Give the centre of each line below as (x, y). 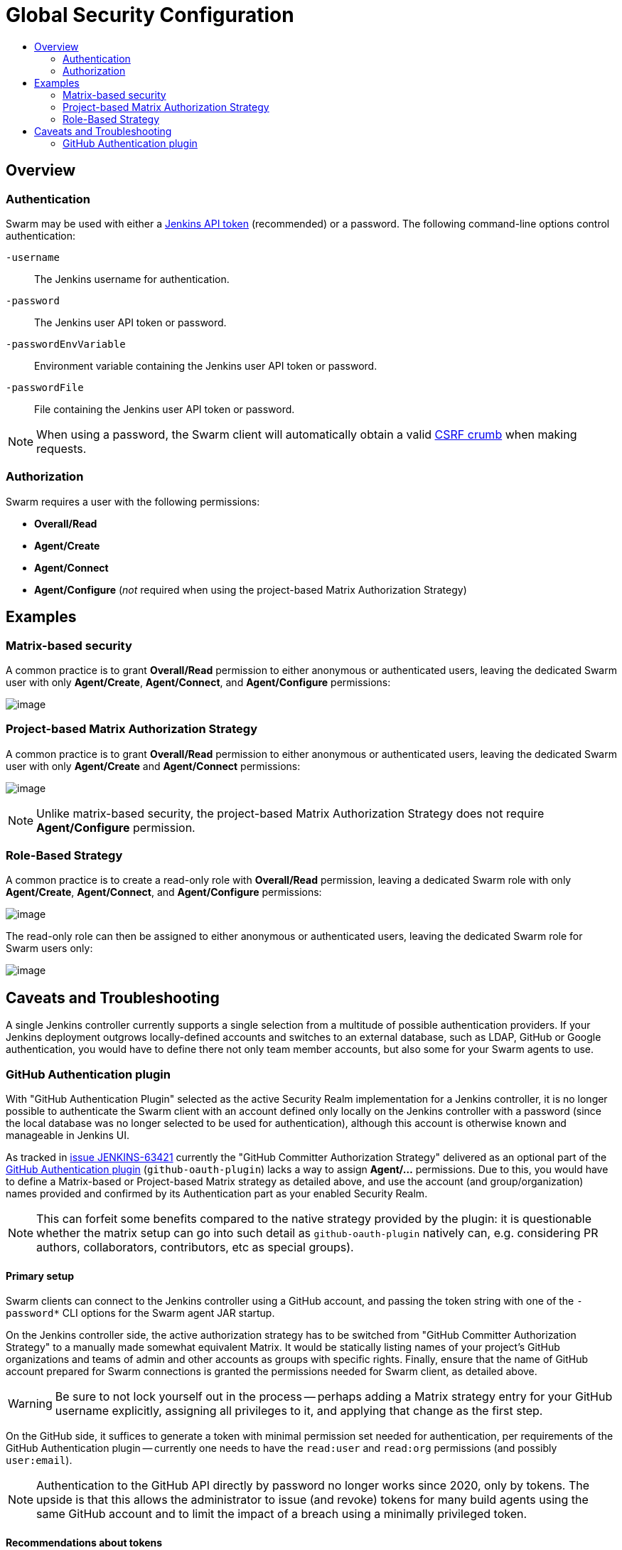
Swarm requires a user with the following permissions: (133, 501)
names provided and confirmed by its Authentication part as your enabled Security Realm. (217, 1194)
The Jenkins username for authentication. (132, 279)
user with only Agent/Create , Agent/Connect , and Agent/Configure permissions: (198, 682)
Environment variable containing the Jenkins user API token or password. (206, 365)
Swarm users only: (49, 948)
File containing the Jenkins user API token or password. (165, 409)
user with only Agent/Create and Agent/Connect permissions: (153, 766)
